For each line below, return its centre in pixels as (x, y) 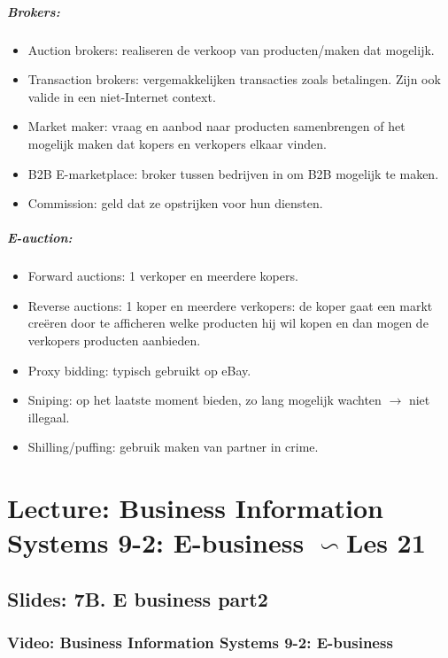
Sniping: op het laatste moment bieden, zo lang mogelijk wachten (205, 400)
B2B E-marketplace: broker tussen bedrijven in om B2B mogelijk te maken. (233, 173)
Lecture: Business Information (195, 508)
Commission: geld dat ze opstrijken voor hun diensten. (175, 203)
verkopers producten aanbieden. (114, 341)
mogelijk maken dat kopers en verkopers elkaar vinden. (177, 143)
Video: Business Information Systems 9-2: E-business (200, 643)
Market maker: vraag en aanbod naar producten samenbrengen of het (216, 126)
